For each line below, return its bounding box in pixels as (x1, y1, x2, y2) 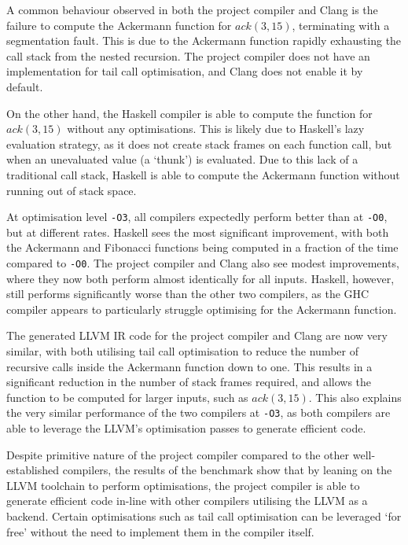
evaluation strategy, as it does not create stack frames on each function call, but (6, 135, 392, 152)
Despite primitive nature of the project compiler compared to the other (6, 446, 350, 462)
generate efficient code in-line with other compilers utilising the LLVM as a (6, 492, 368, 509)
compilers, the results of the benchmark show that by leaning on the (62, 462, 392, 478)
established (6, 462, 60, 478)
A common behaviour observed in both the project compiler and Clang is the (6, 2, 378, 17)
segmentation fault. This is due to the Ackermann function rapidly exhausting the (6, 32, 402, 49)
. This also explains (308, 388, 402, 405)
